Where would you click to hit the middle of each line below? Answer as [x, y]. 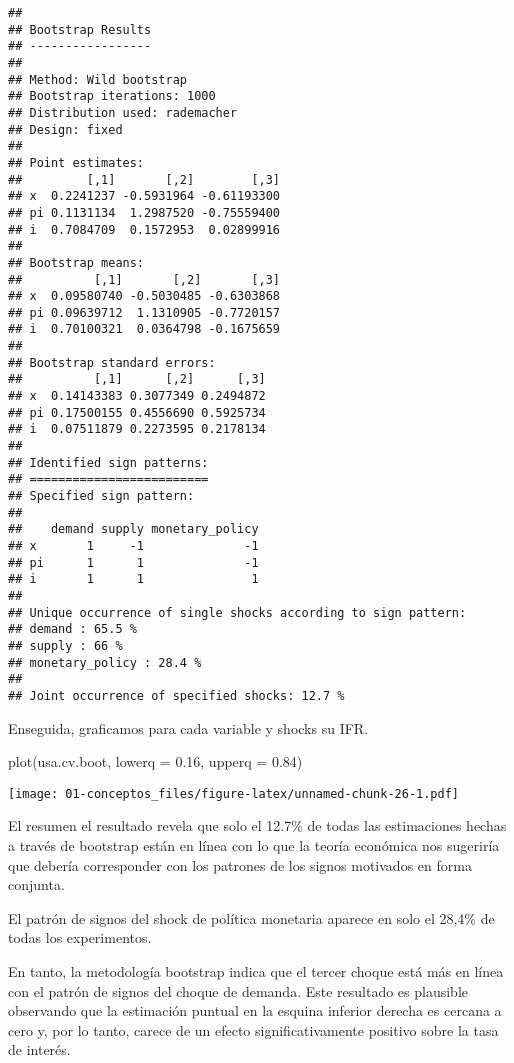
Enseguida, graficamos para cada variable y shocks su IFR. [188, 727]
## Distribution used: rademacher [123, 112]
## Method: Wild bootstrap [97, 79]
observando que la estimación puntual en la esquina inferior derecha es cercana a [255, 1010]
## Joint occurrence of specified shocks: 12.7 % [176, 695]
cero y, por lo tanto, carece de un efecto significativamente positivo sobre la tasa [253, 1029]
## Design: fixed [65, 129]
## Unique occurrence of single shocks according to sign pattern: [237, 612]
